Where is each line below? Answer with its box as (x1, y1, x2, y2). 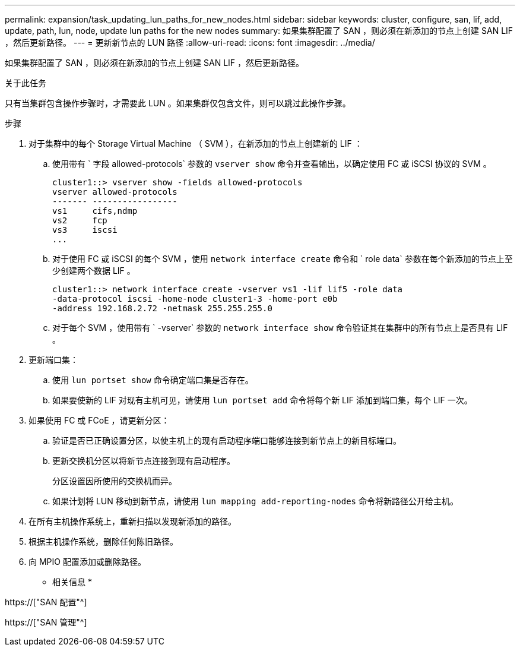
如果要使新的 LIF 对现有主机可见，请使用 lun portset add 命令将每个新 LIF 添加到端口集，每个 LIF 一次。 (52, 395, 473, 405)
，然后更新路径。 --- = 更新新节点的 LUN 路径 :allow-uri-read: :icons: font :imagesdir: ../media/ (5, 37, 375, 48)
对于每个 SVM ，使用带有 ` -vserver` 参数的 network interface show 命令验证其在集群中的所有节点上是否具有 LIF (52, 323, 508, 333)
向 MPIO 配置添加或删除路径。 (28, 557, 146, 567)
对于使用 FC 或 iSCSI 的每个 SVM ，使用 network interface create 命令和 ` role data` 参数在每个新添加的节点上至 (52, 254, 513, 264)
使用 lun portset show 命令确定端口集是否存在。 (52, 375, 253, 385)
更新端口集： (28, 355, 78, 365)
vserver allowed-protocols (52, 187, 177, 197)
